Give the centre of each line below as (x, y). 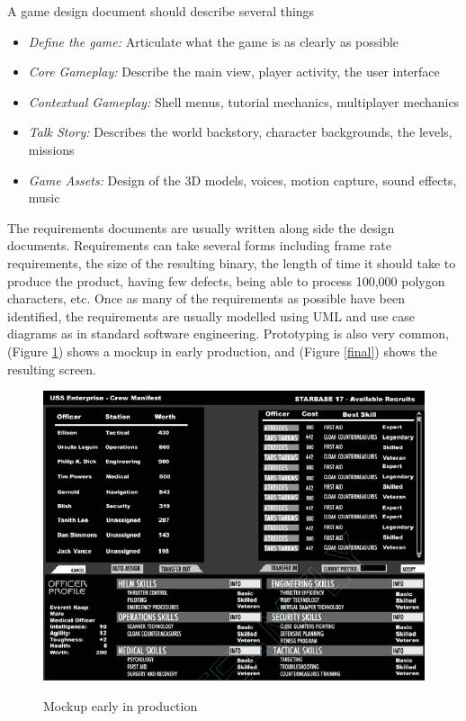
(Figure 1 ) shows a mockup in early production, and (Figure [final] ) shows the (223, 351)
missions (51, 149)
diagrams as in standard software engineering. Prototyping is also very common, (228, 333)
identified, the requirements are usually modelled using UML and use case (211, 315)
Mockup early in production (121, 705)
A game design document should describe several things (161, 11)
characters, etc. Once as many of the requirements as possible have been (206, 298)
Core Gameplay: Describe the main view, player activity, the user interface (234, 72)
